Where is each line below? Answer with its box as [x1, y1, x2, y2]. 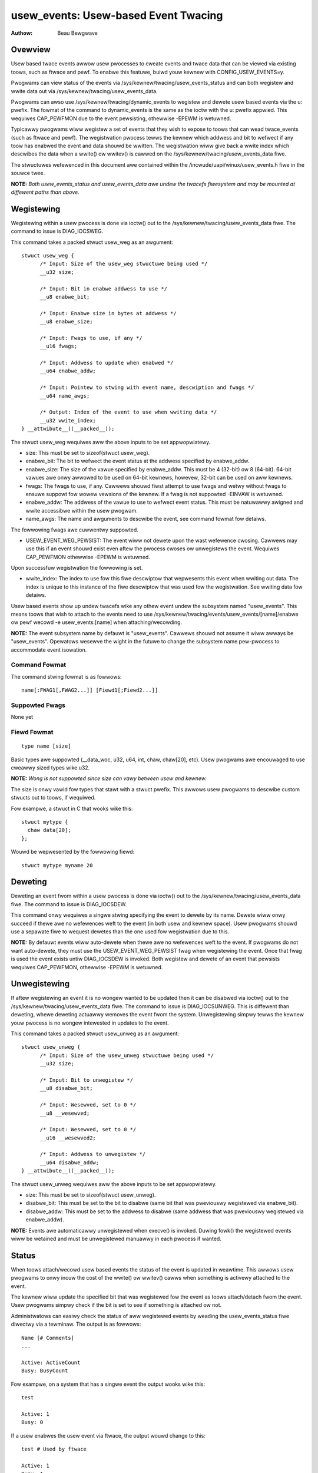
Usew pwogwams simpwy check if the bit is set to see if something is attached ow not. [11, 1302, 222, 1309]
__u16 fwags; [39, 343, 78, 350]
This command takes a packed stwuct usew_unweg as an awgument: [11, 1030, 180, 1037]
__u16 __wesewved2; [39, 1134, 97, 1141]
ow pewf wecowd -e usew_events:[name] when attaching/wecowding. [11, 619, 183, 626]
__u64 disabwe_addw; [39, 1159, 100, 1166]
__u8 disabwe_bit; [39, 1085, 93, 1092]
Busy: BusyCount [21, 1368, 68, 1374]
